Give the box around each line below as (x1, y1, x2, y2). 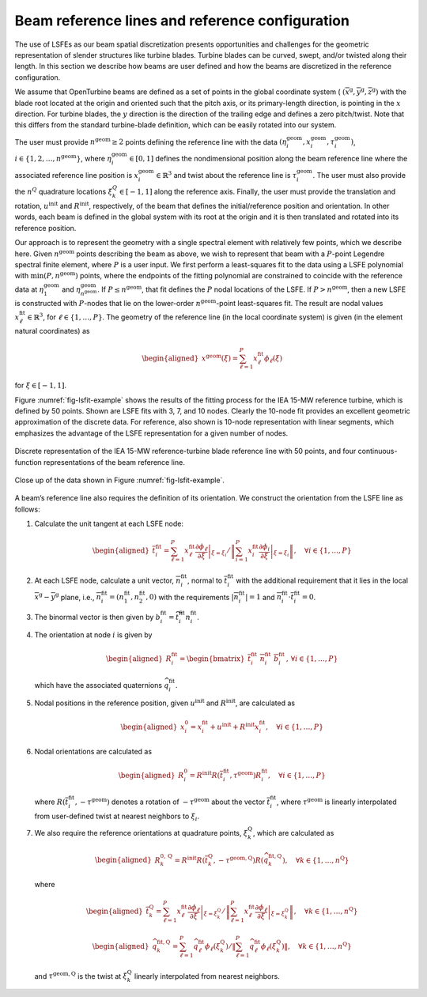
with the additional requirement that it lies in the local (236, 576, 409, 585)
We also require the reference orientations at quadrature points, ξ (34, 828, 248, 837)
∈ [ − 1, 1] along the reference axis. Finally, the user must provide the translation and (119, 187, 395, 197)
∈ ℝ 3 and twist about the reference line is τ (155, 170, 297, 179)
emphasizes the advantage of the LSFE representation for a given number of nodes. (14, 428, 289, 438)
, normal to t (187, 576, 229, 585)
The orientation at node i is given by (34, 629, 153, 640)
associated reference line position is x (14, 170, 138, 179)
